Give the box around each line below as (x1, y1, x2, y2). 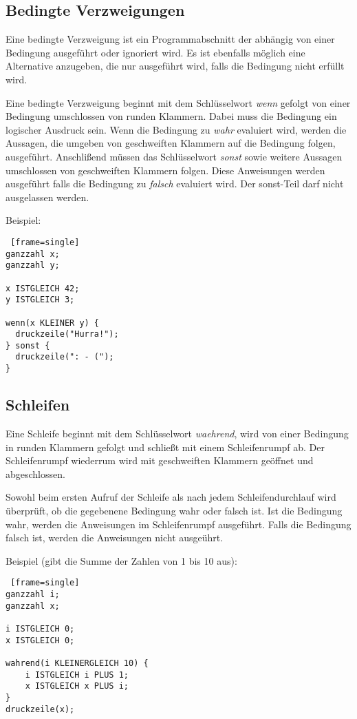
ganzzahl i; (6, 590, 60, 599)
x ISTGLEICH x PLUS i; (25, 681, 129, 691)
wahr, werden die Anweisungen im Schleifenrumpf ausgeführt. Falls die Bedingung (6, 517, 351, 531)
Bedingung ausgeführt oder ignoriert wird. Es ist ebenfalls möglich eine (6, 45, 305, 59)
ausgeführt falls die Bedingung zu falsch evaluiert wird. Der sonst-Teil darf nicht (6, 176, 344, 191)
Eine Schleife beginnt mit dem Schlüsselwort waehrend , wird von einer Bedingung (6, 426, 349, 440)
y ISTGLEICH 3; (6, 295, 75, 305)
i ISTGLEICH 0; (6, 623, 75, 634)
